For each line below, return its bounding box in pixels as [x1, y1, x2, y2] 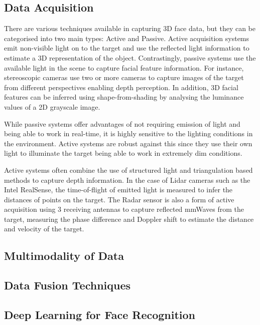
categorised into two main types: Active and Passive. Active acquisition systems [4, 33, 249, 43]
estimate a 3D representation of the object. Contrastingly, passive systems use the [4, 52, 256, 63]
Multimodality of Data [4, 248, 124, 263]
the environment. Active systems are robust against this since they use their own [4, 138, 252, 148]
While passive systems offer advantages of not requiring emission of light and [4, 118, 240, 129]
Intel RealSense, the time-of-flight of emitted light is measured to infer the [4, 184, 233, 195]
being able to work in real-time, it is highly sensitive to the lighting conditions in [4, 128, 253, 139]
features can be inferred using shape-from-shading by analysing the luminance [4, 92, 244, 102]
